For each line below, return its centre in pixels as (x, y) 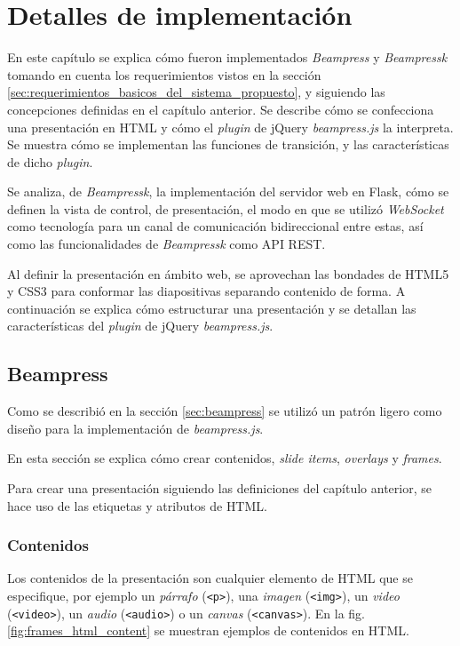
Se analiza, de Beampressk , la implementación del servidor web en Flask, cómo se (228, 191)
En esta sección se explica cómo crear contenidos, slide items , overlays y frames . (225, 458)
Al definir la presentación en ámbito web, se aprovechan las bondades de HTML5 (228, 273)
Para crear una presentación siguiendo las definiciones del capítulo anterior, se (219, 488)
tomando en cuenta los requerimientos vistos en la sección (164, 74)
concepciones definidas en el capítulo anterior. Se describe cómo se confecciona (221, 109)
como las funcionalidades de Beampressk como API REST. (167, 244)
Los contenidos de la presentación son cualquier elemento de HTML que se (210, 578)
